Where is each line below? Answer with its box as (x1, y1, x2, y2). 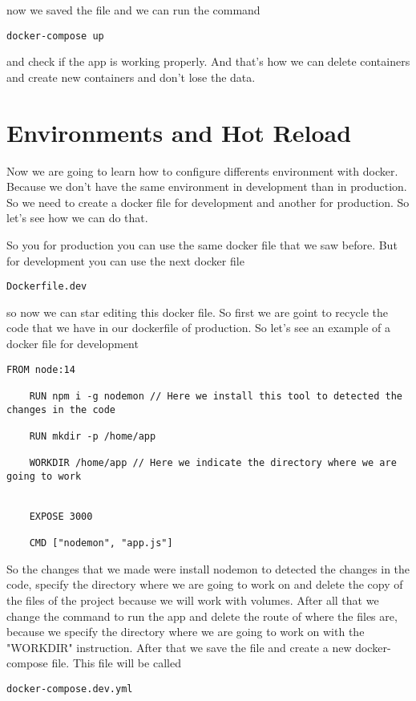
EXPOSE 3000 (29, 510, 93, 522)
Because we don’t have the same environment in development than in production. (6, 178, 407, 195)
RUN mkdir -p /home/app (29, 430, 156, 442)
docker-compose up (6, 30, 104, 42)
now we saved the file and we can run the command (6, 2, 261, 18)
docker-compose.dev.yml (6, 683, 133, 695)
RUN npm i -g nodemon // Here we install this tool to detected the (29, 390, 402, 402)
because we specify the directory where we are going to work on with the (6, 623, 365, 640)
